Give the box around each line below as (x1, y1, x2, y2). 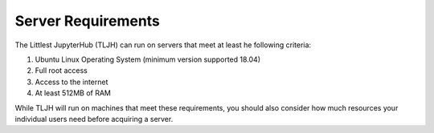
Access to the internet (35, 77, 108, 87)
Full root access (35, 66, 88, 75)
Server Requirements (14, 12, 161, 30)
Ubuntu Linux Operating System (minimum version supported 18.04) (35, 54, 261, 64)
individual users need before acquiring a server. (14, 114, 174, 123)
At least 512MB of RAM (35, 88, 112, 98)
